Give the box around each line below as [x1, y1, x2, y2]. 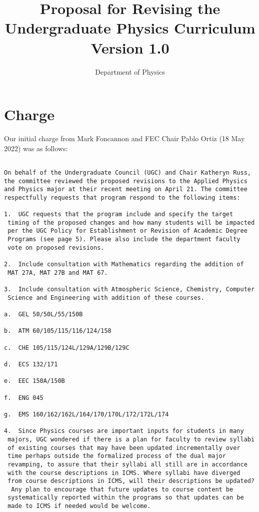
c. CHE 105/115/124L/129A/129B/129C [4, 344, 129, 351]
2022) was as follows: [4, 143, 68, 153]
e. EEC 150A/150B [4, 377, 65, 385]
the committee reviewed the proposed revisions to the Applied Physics [4, 177, 247, 185]
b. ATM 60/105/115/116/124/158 [4, 327, 111, 335]
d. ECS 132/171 [4, 360, 58, 368]
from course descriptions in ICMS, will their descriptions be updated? [7, 477, 255, 485]
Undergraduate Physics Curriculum [4, 18, 255, 38]
